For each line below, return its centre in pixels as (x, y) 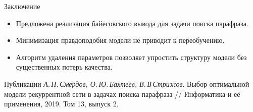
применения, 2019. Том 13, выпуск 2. (61, 104)
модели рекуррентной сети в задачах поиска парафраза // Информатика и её (122, 94)
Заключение (22, 6)
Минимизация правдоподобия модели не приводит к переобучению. (120, 40)
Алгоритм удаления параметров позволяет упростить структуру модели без (131, 57)
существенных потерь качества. (64, 67)
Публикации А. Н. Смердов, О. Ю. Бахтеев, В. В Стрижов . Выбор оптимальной (127, 83)
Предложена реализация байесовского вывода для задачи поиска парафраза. (132, 23)
